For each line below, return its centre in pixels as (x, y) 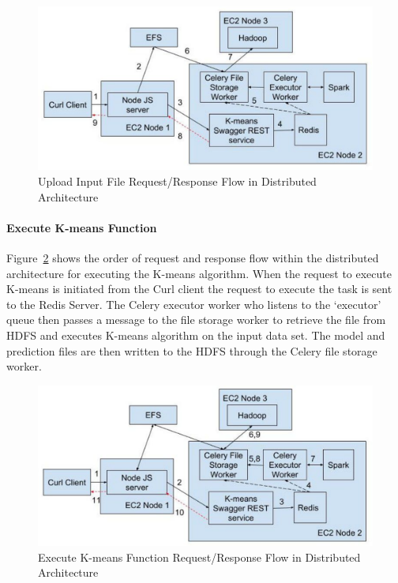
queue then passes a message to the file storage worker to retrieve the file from (196, 320)
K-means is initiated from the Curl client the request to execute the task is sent (199, 289)
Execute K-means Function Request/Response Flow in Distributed (199, 557)
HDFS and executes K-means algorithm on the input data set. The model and (196, 335)
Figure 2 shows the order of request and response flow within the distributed (193, 258)
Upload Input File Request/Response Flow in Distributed (177, 181)
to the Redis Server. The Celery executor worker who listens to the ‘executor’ (194, 304)
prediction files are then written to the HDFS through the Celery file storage (192, 350)
